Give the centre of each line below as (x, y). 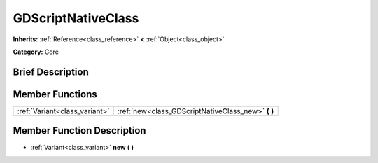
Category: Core (36, 52)
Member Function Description (79, 130)
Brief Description (51, 72)
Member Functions (55, 94)
